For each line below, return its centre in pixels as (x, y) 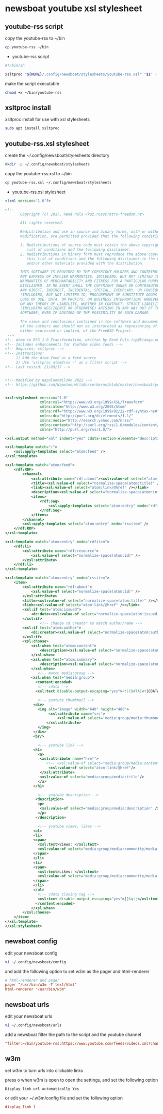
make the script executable (32, 83)
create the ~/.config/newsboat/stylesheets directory (57, 155)
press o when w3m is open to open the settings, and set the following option (81, 1080)
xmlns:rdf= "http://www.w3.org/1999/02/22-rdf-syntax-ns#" (99, 411)
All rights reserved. (42, 223)
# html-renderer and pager (32, 980)
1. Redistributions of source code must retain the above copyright (91, 245)
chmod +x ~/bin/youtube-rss (33, 92)
